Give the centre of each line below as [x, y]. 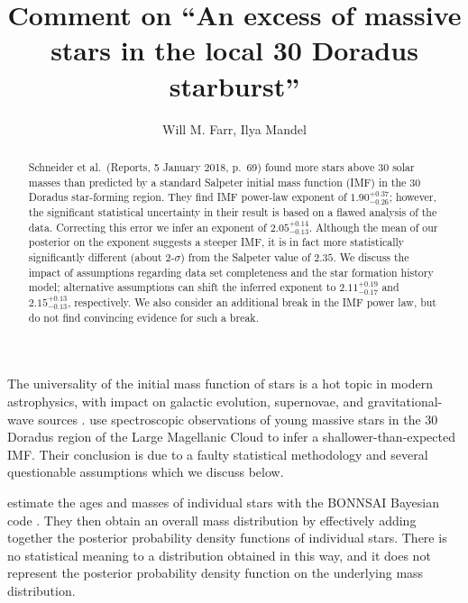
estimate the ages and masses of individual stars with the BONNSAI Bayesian [223, 502]
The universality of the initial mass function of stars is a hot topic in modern [220, 384]
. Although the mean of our [373, 227]
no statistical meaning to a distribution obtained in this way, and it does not [219, 555]
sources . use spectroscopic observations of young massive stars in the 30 [238, 419]
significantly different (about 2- [101, 256]
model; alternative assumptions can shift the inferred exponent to [182, 287]
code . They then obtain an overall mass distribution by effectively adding [212, 520]
